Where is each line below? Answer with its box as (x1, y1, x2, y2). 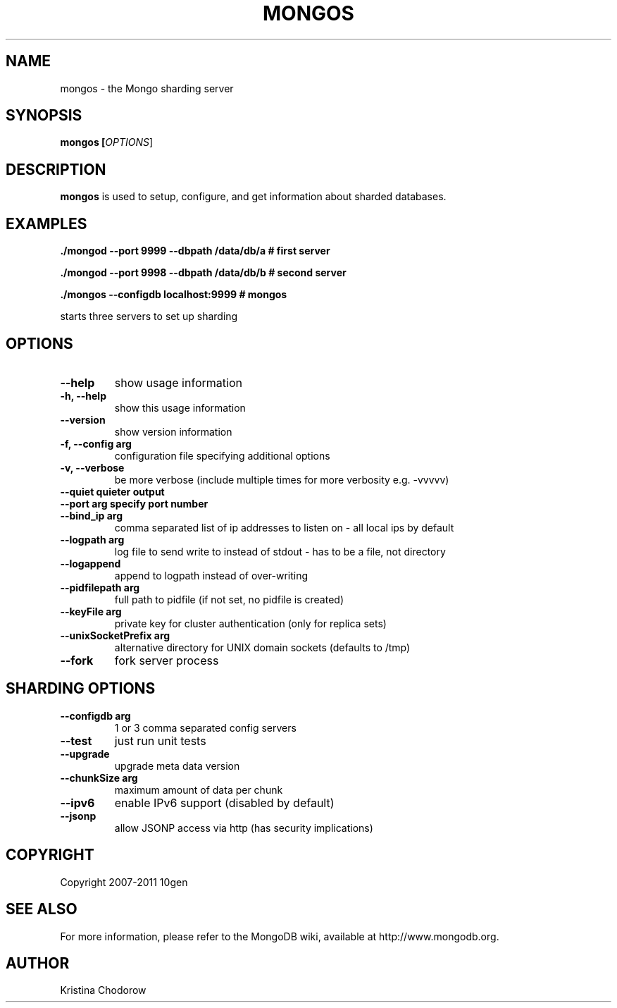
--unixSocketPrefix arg (60, 629, 170, 641)
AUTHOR (6, 954, 70, 972)
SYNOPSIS (6, 106, 82, 125)
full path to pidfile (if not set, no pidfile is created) (114, 593, 344, 606)
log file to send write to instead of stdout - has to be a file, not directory (114, 545, 446, 558)
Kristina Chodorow (60, 984, 147, 997)
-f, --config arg (60, 437, 132, 450)
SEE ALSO (6, 900, 77, 918)
